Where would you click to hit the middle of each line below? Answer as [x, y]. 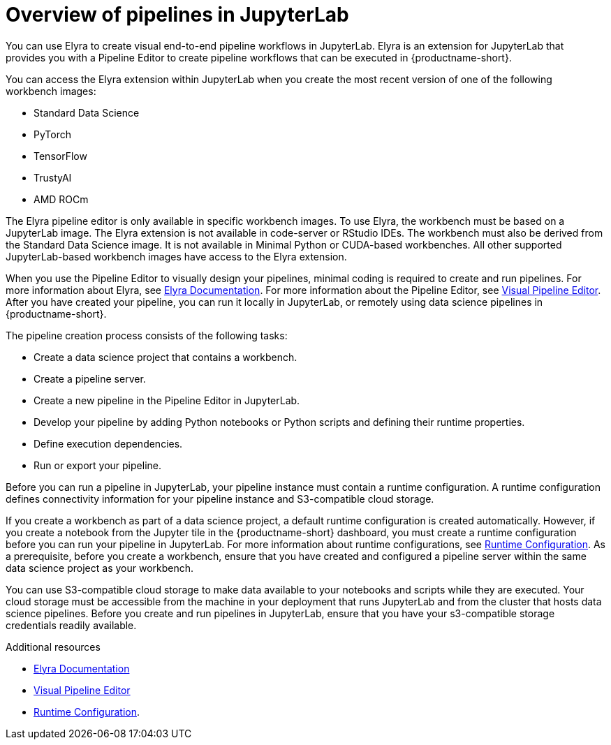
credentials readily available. [71, 625]
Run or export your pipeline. [97, 465]
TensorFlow [60, 156]
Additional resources [53, 647]
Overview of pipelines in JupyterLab [177, 15]
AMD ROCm [61, 199]
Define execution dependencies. [108, 443]
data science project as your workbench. [100, 568]
